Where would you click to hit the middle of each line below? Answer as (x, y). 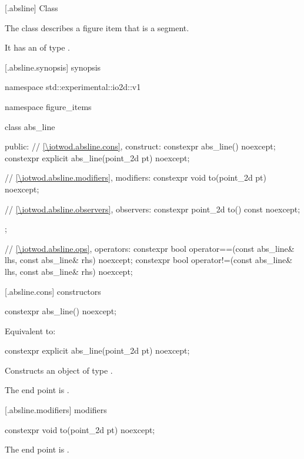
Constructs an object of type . (59, 370)
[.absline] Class (31, 8)
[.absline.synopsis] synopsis (53, 67)
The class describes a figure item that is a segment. (97, 27)
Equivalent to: (30, 330)
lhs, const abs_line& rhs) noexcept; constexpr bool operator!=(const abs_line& (149, 260)
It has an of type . (37, 47)
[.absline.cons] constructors (53, 291)
